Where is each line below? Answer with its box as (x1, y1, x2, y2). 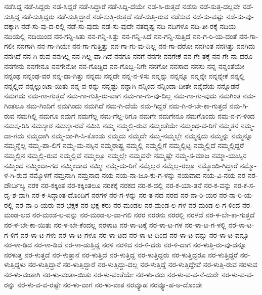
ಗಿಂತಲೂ (4, 100, 24, 110)
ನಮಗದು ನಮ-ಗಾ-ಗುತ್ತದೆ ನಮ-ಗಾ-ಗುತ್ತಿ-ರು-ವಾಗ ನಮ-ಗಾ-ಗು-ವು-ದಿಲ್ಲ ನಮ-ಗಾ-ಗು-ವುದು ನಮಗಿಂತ (4, 90, 241, 101)
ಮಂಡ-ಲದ (4, 209, 30, 220)
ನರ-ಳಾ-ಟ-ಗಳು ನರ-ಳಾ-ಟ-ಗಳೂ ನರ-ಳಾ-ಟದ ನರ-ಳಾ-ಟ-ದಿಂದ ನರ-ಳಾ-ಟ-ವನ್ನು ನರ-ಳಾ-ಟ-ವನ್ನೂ (20, 229, 249, 240)
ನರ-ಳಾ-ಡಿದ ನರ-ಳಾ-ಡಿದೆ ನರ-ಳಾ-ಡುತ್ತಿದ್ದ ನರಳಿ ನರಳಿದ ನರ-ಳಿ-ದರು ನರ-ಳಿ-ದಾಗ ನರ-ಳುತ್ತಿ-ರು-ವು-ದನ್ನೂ (4, 239, 247, 250)
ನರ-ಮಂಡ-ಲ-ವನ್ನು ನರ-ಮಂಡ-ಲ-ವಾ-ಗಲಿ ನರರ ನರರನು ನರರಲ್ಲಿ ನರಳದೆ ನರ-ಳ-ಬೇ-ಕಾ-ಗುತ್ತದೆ (32, 209, 255, 220)
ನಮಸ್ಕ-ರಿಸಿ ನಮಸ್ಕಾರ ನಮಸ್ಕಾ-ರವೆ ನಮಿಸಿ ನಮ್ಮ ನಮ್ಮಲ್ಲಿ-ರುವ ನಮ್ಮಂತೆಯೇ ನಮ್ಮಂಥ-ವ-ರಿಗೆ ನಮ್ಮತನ (4, 120, 239, 131)
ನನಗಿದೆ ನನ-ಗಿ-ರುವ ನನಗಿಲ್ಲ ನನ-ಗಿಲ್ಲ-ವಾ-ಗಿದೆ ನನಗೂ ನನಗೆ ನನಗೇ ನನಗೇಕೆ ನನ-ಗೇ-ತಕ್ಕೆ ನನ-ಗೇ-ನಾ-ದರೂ (4, 50, 253, 61)
